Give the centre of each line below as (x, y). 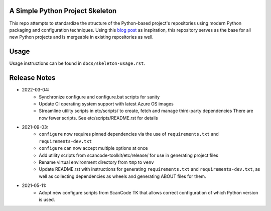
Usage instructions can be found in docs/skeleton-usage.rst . (77, 63)
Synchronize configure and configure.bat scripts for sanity (99, 97)
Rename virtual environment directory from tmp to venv (96, 162)
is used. (47, 199)
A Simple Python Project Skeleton (63, 11)
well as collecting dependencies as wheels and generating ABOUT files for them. (122, 176)
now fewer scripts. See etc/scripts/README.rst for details (98, 118)
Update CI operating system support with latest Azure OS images (106, 103)
